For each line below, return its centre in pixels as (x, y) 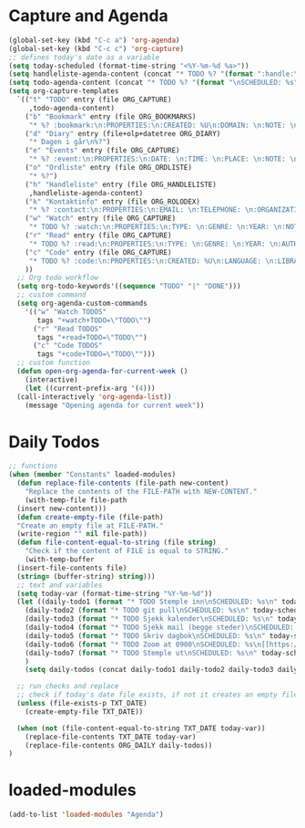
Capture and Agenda (89, 16)
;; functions (33, 466)
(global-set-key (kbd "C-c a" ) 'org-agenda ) (94, 40)
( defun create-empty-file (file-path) (91, 517)
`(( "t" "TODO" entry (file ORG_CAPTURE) (94, 100)
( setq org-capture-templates (64, 91)
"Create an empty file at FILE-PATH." (91, 526)
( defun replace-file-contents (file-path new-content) (123, 483)
